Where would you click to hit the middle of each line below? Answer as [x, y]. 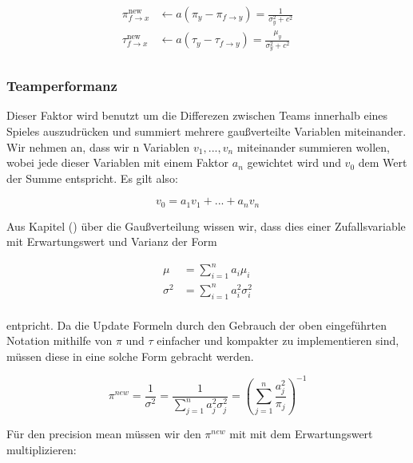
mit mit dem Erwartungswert [301, 433]
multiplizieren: [42, 449]
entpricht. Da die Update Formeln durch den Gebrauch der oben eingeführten [197, 324]
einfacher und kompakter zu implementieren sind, [278, 340]
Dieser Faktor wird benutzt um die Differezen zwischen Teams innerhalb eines [197, 115]
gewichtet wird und [294, 162]
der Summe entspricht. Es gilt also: [92, 178]
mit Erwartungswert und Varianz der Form [112, 241]
